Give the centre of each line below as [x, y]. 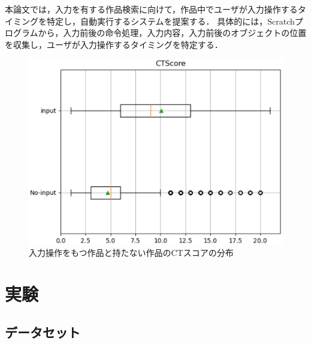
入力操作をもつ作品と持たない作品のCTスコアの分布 [131, 253]
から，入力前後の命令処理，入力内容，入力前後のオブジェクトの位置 [172, 33]
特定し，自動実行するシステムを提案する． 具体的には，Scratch [170, 21]
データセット [43, 332]
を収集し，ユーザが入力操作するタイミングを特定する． [114, 44]
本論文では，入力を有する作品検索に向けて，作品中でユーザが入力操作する [151, 9]
